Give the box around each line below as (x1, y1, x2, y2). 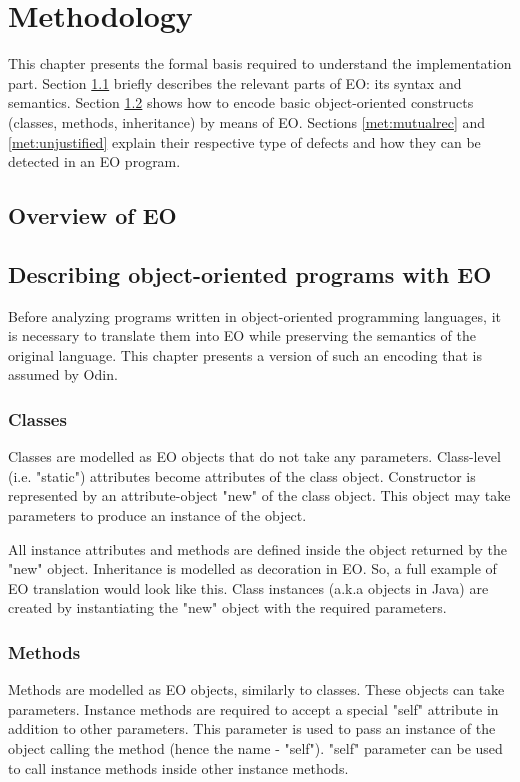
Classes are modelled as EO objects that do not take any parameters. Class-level (8, 446, 501, 467)
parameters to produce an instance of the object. (8, 505, 307, 526)
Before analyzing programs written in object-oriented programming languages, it (8, 305, 501, 326)
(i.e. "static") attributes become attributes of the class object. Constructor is (8, 465, 476, 486)
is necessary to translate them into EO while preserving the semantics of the (8, 325, 476, 346)
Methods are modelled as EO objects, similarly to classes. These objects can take (8, 679, 505, 700)
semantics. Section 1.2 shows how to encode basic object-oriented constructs (8, 92, 474, 113)
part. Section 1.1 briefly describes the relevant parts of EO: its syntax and (8, 72, 462, 93)
